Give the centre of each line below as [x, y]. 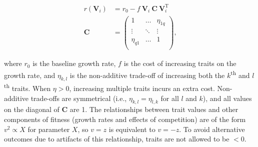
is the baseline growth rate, [74, 63]
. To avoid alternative [212, 129]
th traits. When [27, 87]
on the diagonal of [32, 109]
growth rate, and [30, 75]
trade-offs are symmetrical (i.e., [79, 98]
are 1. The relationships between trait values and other [154, 109]
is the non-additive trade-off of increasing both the [147, 75]
